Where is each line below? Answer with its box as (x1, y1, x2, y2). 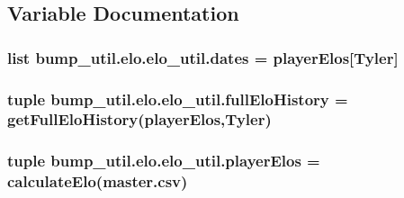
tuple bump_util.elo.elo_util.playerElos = (7, 149, 320, 172)
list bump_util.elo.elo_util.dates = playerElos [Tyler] (7, 46, 399, 68)
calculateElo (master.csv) (7, 170, 188, 193)
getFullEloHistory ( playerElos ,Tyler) (7, 108, 272, 130)
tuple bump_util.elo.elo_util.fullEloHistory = (7, 87, 348, 110)
